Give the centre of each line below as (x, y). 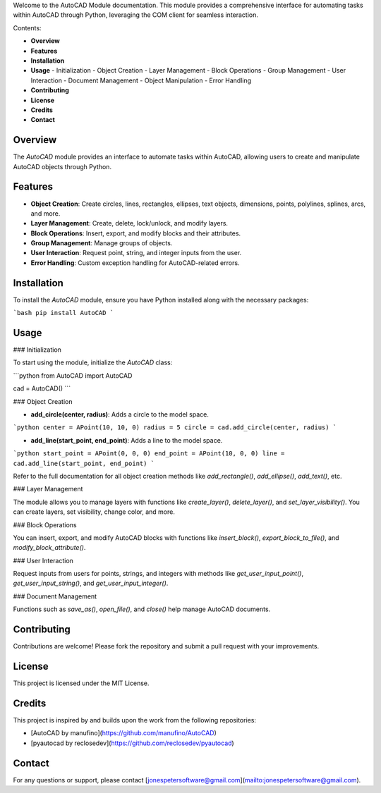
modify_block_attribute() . (49, 548)
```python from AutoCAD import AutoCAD (73, 375)
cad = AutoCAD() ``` (42, 388)
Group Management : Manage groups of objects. (102, 243)
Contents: (27, 27)
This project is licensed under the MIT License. (81, 683)
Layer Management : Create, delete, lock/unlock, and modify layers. (129, 223)
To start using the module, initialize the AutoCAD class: (93, 362)
